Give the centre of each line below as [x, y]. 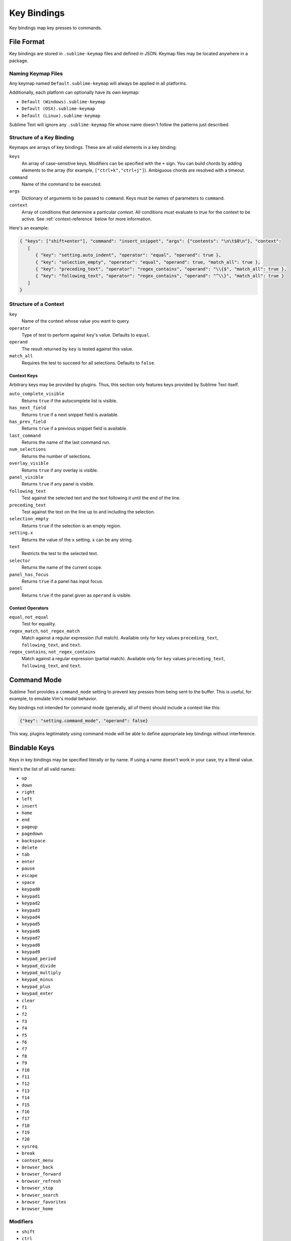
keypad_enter [37, 994]
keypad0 [31, 889]
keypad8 [31, 945]
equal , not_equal [29, 617]
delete [30, 848]
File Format [27, 42]
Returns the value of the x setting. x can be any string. [77, 540]
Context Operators [29, 608]
